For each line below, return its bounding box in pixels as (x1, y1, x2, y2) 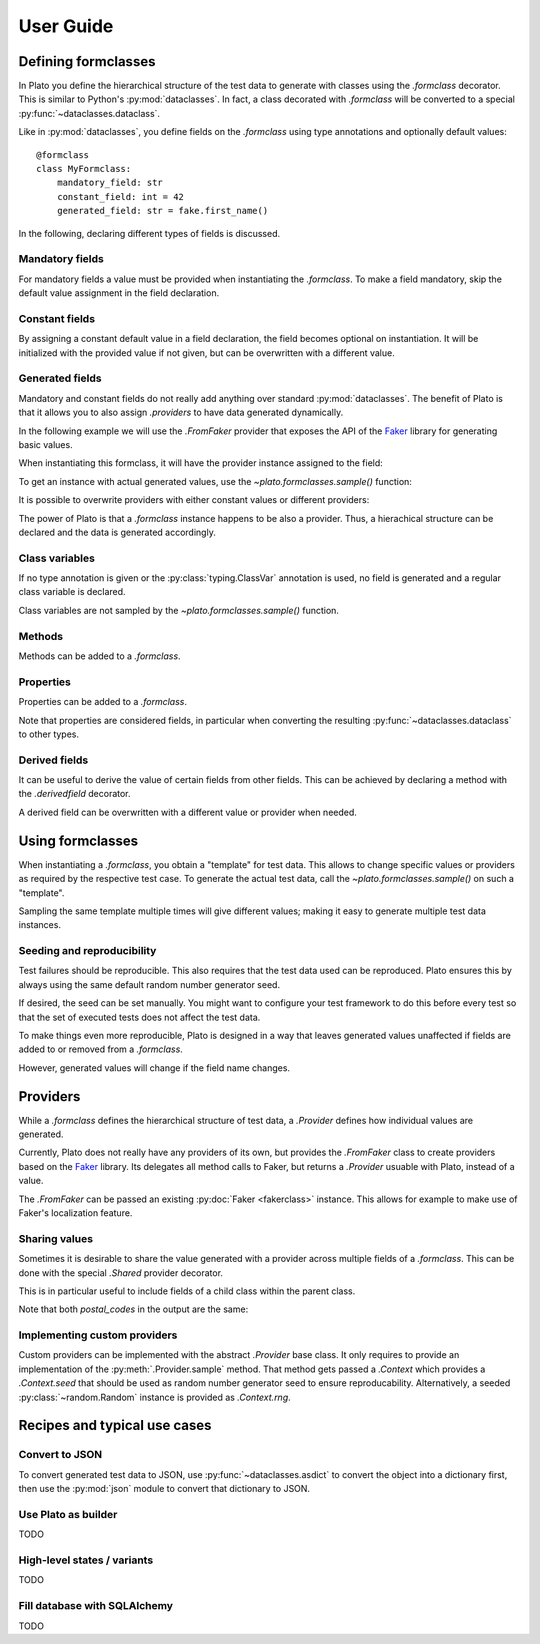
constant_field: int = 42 (56, 191, 185, 202)
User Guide (18, 15, 114, 37)
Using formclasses (18, 832, 139, 849)
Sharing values (18, 1231, 94, 1245)
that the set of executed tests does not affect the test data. (18, 1011, 261, 1023)
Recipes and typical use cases (18, 1417, 212, 1434)
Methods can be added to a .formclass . (18, 650, 181, 662)
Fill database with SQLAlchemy (18, 1599, 174, 1613)
